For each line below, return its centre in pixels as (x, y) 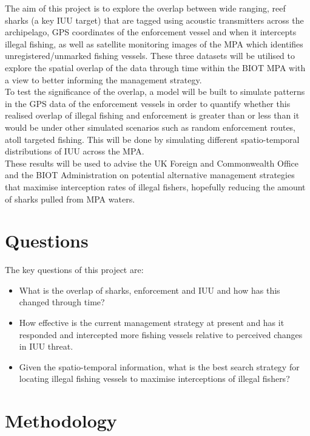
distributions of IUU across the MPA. (75, 151)
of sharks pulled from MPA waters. (70, 199)
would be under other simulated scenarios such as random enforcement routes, (150, 127)
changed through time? (62, 302)
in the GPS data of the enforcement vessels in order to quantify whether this (148, 103)
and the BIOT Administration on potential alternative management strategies (150, 175)
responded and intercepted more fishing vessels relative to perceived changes (161, 334)
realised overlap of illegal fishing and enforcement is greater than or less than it (152, 115)
